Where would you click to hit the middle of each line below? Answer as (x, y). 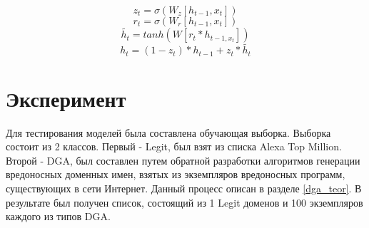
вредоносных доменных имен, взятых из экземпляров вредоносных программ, (176, 174)
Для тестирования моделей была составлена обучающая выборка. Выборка (168, 132)
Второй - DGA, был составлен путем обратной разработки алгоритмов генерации (183, 160)
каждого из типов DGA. (58, 216)
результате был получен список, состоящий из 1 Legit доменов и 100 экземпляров (184, 202)
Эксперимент (66, 98)
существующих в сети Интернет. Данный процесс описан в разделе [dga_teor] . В (184, 188)
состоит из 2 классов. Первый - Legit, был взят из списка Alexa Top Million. (174, 146)
